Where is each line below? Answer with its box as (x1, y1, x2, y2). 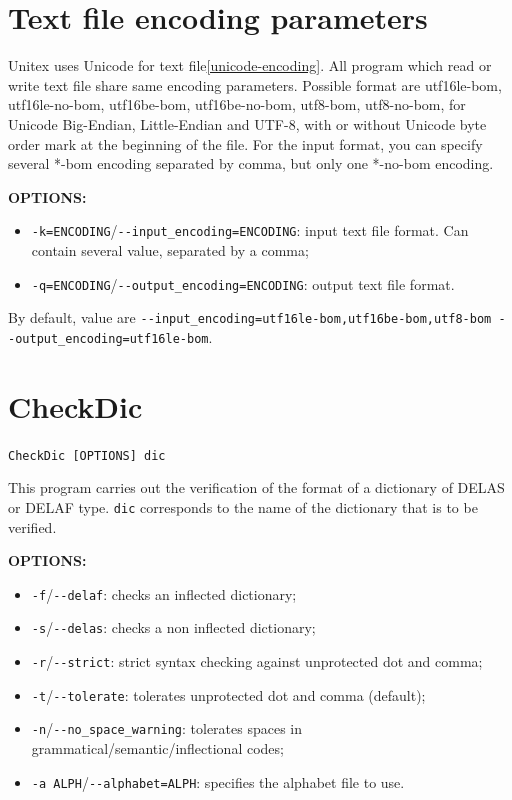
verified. (8, 516, 57, 537)
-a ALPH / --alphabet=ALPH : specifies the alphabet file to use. (31, 771, 405, 792)
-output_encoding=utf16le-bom (8, 331, 209, 346)
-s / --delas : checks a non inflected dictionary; (31, 617, 316, 638)
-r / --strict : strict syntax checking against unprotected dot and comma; (31, 651, 483, 672)
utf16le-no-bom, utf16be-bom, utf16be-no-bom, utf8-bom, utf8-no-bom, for (8, 94, 466, 115)
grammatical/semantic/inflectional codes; (31, 738, 284, 758)
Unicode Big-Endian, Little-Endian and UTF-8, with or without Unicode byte (8, 113, 487, 134)
